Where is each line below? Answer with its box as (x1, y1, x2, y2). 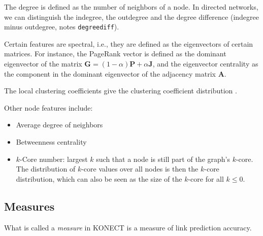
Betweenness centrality (16, 137, 87, 147)
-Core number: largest (20, 153, 88, 164)
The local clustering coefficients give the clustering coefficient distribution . (4, 85, 237, 96)
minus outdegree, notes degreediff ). (4, 21, 119, 32)
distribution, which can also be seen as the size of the (16, 173, 182, 184)
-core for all (188, 173, 224, 184)
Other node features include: (4, 102, 93, 113)
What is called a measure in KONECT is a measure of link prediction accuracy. (4, 222, 252, 232)
